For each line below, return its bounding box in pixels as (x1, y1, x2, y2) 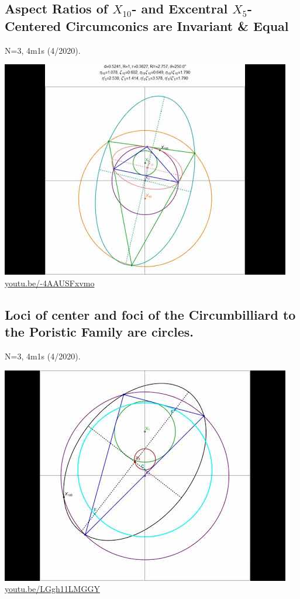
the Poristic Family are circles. (5, 323, 194, 341)
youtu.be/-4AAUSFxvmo (5, 276, 95, 289)
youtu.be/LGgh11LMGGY (5, 583, 100, 595)
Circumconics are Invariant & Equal (65, 16, 289, 34)
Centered (5, 16, 61, 34)
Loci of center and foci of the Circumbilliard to (5, 305, 296, 323)
